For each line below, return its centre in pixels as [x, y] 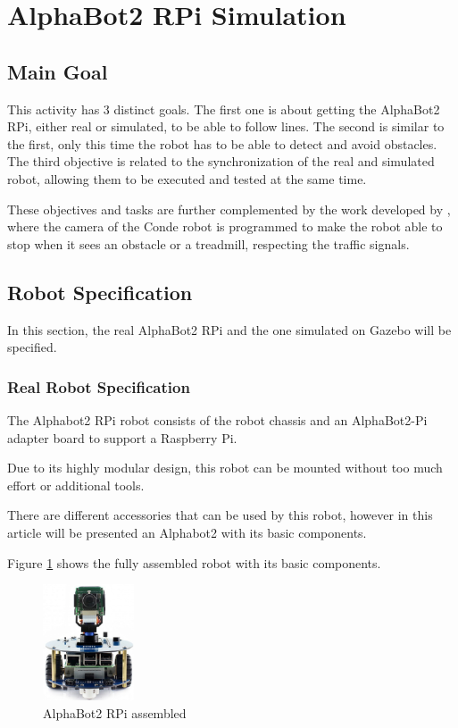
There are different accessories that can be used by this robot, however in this [220, 515]
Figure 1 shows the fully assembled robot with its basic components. [194, 562]
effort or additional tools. [76, 485]
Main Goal [58, 71]
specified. [32, 347]
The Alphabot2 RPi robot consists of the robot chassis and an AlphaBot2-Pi [217, 419]
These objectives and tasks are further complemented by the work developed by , [229, 209]
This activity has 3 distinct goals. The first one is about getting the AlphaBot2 [224, 109]
